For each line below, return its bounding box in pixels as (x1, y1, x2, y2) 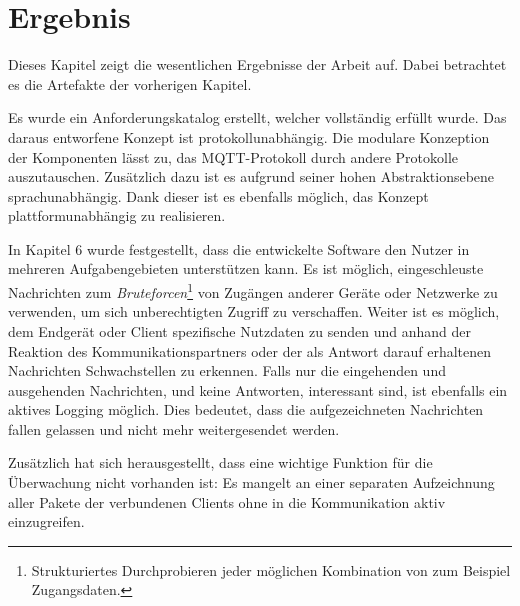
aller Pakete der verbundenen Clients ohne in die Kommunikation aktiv (8, 491, 446, 512)
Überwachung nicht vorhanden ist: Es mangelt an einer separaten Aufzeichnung (8, 472, 495, 493)
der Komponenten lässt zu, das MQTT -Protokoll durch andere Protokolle (8, 146, 459, 167)
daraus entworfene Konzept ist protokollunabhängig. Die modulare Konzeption (8, 126, 490, 147)
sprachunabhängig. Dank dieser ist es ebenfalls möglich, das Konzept (8, 185, 429, 206)
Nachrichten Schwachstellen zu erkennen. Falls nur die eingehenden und (8, 360, 446, 381)
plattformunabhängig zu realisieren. (8, 205, 226, 226)
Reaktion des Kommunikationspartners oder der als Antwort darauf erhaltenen (8, 340, 492, 361)
